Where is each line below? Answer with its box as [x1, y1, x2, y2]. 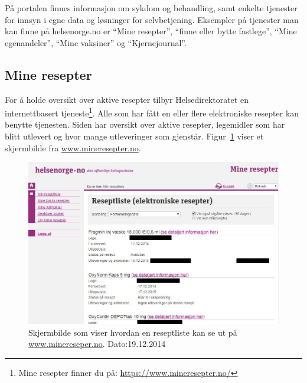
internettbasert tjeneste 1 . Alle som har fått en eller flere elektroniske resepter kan [5, 105, 299, 119]
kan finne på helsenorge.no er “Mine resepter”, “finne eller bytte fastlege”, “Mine [5, 25, 297, 37]
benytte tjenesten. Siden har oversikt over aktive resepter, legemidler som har [5, 118, 285, 131]
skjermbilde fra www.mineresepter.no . [5, 141, 141, 154]
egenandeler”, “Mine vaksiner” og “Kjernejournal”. [5, 36, 187, 48]
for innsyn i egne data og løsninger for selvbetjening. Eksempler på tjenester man [5, 13, 299, 25]
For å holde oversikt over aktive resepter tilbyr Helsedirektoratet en [5, 93, 249, 105]
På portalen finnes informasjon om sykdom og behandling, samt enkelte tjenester [5, 2, 298, 14]
